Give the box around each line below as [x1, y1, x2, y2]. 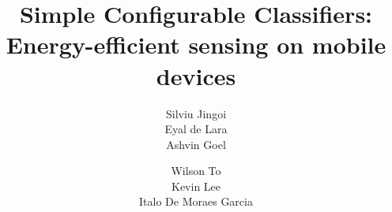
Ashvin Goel [166, 136, 226, 152]
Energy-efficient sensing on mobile [6, 28, 386, 61]
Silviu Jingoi [165, 105, 227, 121]
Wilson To [171, 162, 221, 179]
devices [156, 59, 236, 91]
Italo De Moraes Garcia [139, 193, 253, 210]
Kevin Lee [171, 177, 221, 194]
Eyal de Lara [164, 121, 228, 137]
